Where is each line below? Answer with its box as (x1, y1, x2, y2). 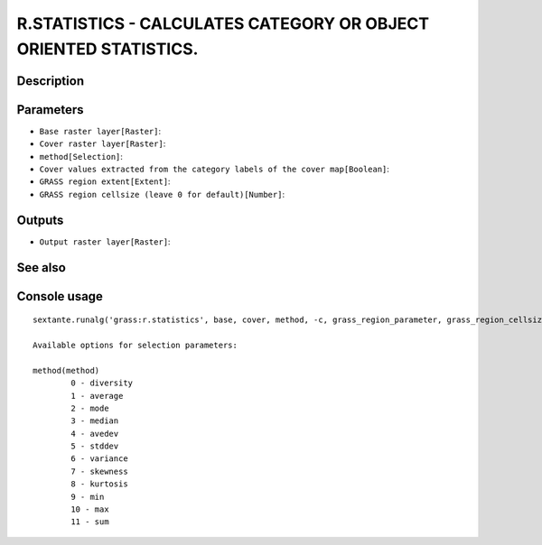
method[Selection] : (39, 151, 124, 162)
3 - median (70, 416, 119, 426)
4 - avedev (70, 429, 119, 439)
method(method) (33, 365, 100, 375)
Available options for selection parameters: (33, 339, 238, 350)
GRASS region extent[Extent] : (39, 176, 171, 187)
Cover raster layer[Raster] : (39, 138, 166, 149)
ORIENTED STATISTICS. (16, 39, 199, 59)
